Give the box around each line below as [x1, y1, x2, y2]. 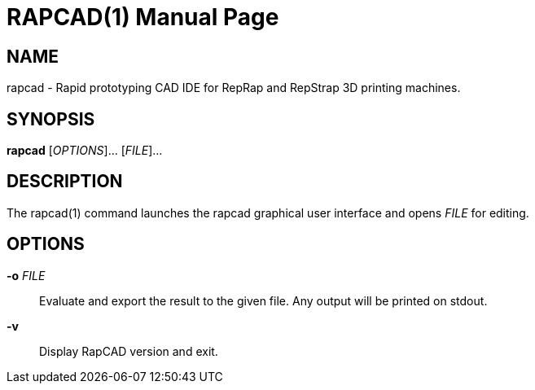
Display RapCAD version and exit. [39, 344, 218, 358]
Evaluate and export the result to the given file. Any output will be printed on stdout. [39, 293, 488, 308]
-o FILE [7, 268, 46, 283]
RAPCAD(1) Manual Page [7, 3, 279, 31]
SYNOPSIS [7, 108, 95, 129]
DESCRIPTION [7, 171, 123, 192]
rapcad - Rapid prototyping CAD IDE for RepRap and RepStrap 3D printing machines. [7, 81, 461, 95]
